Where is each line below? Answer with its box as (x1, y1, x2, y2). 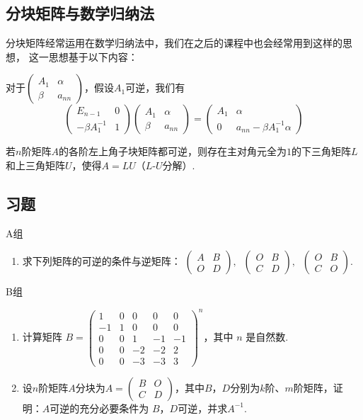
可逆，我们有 (125, 80, 185, 95)
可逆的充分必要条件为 (50, 400, 149, 415)
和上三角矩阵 (6, 157, 65, 172)
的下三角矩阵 (291, 144, 351, 159)
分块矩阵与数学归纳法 (6, 2, 154, 24)
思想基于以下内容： (48, 49, 138, 64)
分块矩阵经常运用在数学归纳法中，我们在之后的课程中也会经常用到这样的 (6, 35, 342, 50)
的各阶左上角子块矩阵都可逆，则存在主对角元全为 (58, 144, 287, 159)
